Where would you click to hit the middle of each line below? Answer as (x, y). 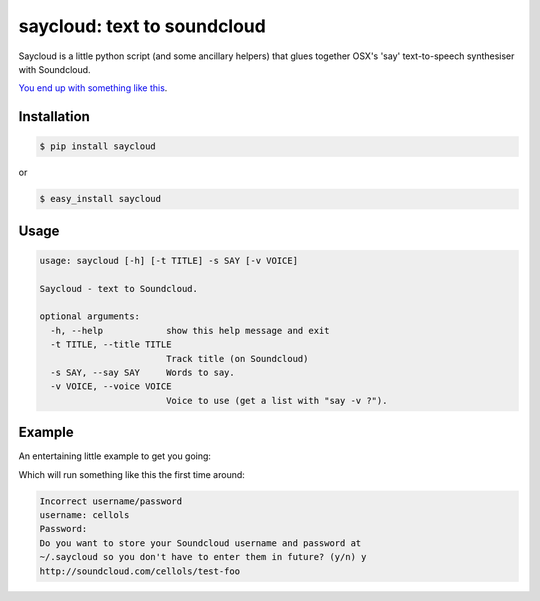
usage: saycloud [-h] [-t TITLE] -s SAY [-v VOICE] (169, 260)
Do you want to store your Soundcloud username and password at (200, 543)
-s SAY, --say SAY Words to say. (142, 373)
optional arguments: (89, 316)
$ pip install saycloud (98, 146)
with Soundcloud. (54, 69)
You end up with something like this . (93, 88)
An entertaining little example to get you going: (115, 456)
